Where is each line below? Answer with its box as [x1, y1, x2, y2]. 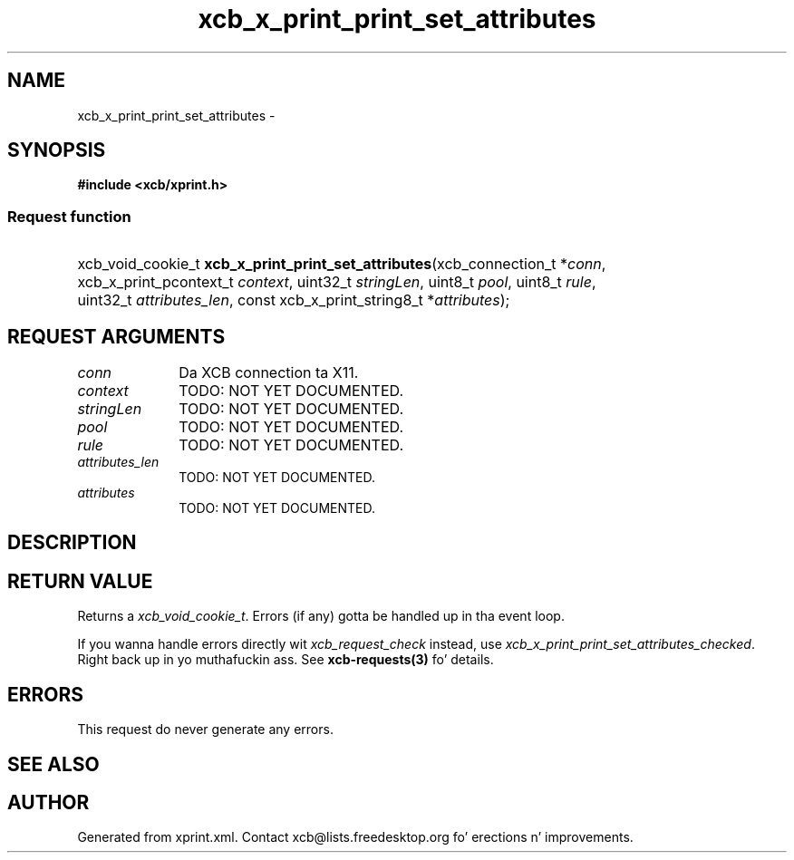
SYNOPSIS [7, 139, 106, 162]
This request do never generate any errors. [77, 721, 334, 738]
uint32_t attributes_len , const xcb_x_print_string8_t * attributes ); [77, 291, 510, 310]
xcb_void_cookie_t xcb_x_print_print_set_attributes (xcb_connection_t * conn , [77, 255, 606, 274]
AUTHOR [7, 790, 90, 814]
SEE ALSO [7, 752, 100, 776]
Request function [7, 207, 131, 226]
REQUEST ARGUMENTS [7, 324, 226, 348]
